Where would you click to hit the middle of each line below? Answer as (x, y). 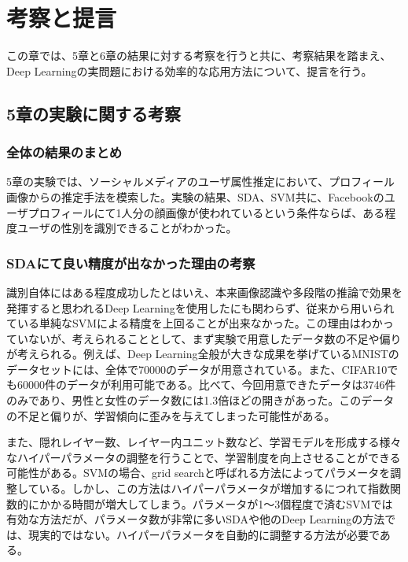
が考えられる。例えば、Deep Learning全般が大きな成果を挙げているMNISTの (203, 354)
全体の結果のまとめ (64, 152)
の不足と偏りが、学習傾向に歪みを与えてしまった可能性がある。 (171, 415)
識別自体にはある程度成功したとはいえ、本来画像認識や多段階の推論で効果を (204, 292)
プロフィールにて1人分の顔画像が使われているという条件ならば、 (195, 212)
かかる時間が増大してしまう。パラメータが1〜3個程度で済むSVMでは (216, 503)
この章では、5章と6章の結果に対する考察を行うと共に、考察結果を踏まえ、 (199, 55)
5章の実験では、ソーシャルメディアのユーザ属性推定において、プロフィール (201, 181)
